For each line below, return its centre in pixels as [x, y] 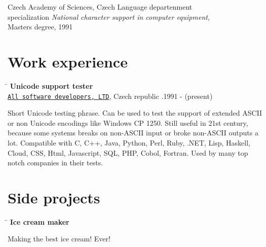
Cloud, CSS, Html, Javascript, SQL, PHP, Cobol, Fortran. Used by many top [128, 152]
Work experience [68, 61]
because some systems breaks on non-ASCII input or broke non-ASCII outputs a [133, 133]
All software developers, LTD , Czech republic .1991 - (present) [110, 96]
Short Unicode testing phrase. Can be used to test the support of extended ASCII [135, 113]
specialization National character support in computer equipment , [109, 16]
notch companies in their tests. [55, 163]
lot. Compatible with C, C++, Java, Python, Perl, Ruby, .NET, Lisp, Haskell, [129, 142]
